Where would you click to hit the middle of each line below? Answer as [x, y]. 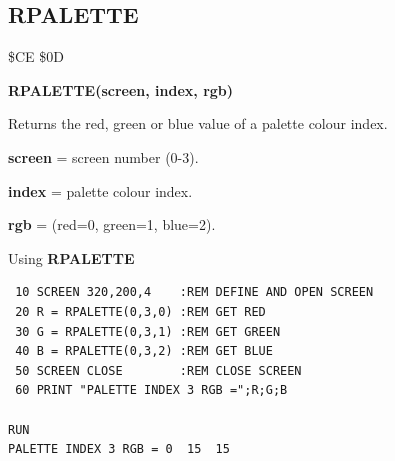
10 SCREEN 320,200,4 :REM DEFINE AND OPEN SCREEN [194, 292]
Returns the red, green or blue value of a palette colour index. [198, 123]
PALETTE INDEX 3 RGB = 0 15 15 [119, 449]
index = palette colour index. [100, 190]
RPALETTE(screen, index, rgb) [121, 89]
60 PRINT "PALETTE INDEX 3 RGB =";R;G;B [151, 390]
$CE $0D [36, 56]
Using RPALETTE [71, 257]
